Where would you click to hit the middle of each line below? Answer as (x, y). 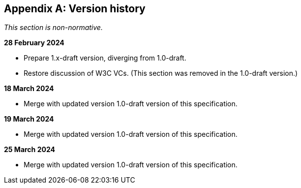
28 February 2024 (34, 43)
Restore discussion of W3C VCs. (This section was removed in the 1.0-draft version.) (161, 73)
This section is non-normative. (53, 28)
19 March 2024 (29, 119)
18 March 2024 (29, 89)
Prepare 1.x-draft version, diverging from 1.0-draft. (105, 58)
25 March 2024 (30, 150)
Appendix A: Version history (75, 9)
